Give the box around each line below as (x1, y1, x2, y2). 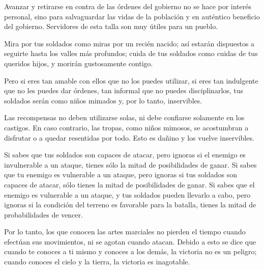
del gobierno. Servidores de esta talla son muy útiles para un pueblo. (4, 21, 218, 32)
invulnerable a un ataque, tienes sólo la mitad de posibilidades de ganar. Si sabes (4, 159, 257, 170)
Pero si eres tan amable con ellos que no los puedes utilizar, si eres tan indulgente (4, 75, 258, 86)
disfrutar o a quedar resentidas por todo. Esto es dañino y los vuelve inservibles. (4, 132, 254, 143)
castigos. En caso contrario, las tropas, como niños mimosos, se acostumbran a (4, 122, 249, 132)
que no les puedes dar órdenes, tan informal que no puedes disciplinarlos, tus (4, 85, 244, 96)
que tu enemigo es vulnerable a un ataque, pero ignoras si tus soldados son (4, 169, 237, 180)
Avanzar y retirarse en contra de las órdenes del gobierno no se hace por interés (4, 1, 252, 11)
